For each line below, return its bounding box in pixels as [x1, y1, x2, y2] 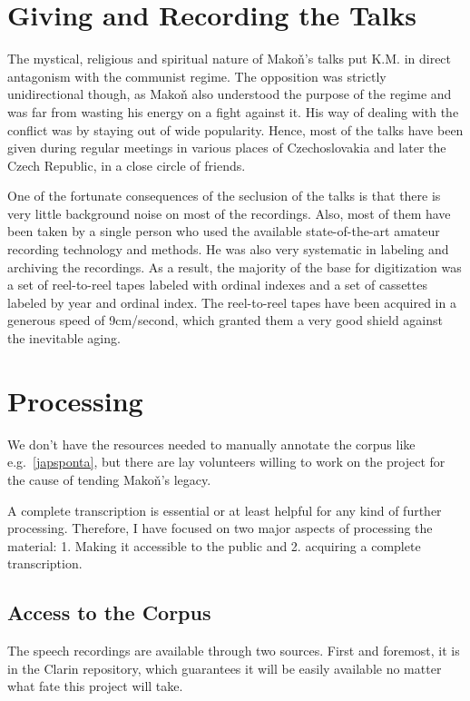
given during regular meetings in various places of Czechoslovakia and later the [7, 138, 446, 157]
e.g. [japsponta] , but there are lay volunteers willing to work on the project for [7, 452, 446, 471]
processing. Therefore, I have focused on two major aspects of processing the [7, 518, 433, 538]
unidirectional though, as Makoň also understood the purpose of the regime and [7, 84, 452, 104]
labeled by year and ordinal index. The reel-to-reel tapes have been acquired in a [7, 292, 456, 311]
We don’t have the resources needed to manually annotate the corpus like [7, 434, 416, 453]
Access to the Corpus [7, 598, 211, 627]
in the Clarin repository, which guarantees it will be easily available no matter [7, 658, 442, 677]
